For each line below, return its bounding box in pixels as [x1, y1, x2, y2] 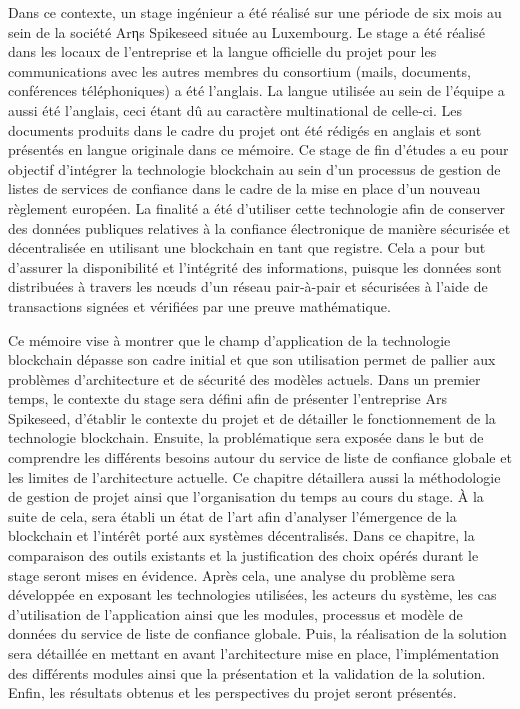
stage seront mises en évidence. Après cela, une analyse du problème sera [8, 564, 456, 585]
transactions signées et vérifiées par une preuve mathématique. [8, 295, 391, 316]
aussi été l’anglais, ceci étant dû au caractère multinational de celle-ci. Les [8, 99, 462, 120]
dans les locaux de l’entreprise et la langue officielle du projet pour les [8, 41, 437, 62]
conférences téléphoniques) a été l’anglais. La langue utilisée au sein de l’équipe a [8, 80, 505, 101]
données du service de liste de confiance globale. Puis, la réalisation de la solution [8, 623, 507, 644]
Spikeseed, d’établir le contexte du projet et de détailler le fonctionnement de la [8, 407, 496, 428]
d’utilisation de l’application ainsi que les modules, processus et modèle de [8, 603, 463, 624]
